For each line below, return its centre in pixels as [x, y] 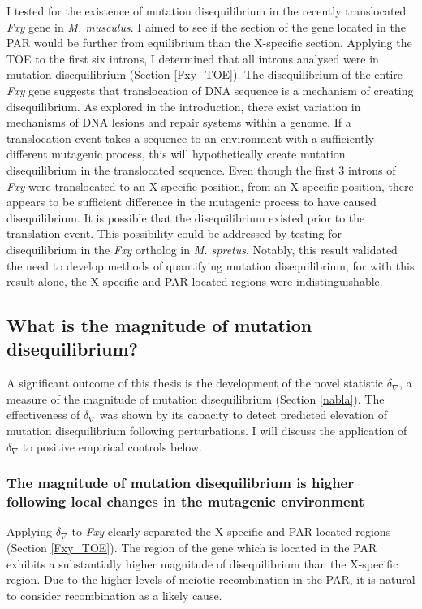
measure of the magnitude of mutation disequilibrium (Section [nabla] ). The [196, 398]
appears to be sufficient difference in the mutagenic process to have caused [192, 202]
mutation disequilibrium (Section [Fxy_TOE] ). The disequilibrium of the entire [205, 74]
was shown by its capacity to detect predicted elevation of [243, 415]
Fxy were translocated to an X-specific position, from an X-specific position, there [210, 186]
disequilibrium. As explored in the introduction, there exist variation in [184, 106]
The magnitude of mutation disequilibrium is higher [180, 483]
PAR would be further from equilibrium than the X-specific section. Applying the [209, 43]
